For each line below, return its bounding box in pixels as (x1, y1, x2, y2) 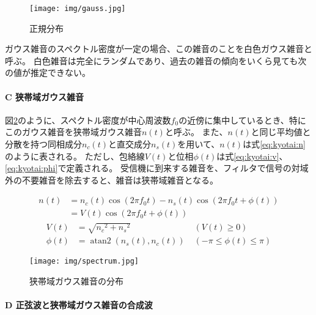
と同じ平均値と (251, 125, 311, 138)
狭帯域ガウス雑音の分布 (29, 274, 123, 287)
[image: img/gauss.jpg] (29, 4, 126, 13)
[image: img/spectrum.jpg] (29, 257, 139, 266)
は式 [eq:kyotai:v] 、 (216, 149, 288, 162)
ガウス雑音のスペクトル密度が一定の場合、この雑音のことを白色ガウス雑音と (5, 42, 313, 55)
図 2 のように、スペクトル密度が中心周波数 (5, 113, 171, 126)
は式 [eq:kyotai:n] (243, 138, 306, 150)
